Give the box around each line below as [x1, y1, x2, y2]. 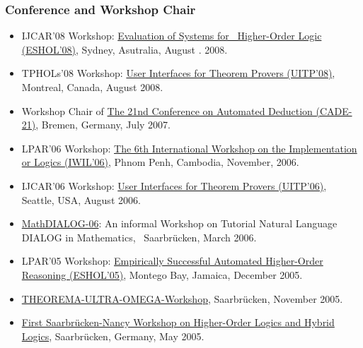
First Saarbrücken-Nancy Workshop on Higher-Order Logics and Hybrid [21, 315, 335, 330]
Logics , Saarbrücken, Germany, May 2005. [21, 328, 204, 343]
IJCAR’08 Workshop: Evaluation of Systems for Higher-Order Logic [21, 28, 322, 43]
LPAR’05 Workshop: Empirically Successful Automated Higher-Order [21, 253, 323, 268]
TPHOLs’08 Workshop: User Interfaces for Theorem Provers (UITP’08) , [21, 66, 335, 80]
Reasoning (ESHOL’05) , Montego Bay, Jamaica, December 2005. [21, 267, 303, 282]
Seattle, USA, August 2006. [21, 192, 141, 207]
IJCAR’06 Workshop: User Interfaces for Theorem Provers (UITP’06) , [21, 178, 327, 193]
